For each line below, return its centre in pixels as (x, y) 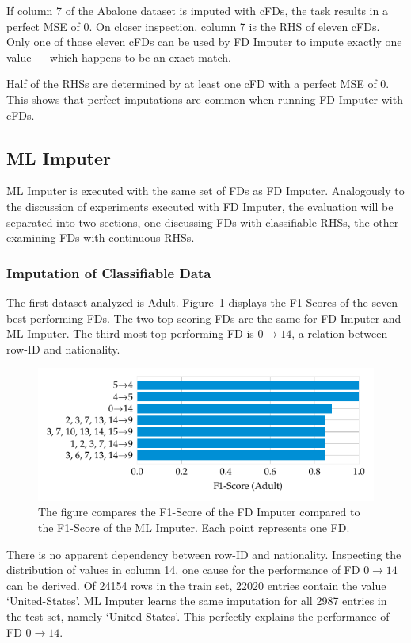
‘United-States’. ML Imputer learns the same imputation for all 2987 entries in (197, 601)
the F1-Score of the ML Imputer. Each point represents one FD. (194, 527)
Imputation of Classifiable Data (109, 272)
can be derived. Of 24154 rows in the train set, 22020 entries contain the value (196, 585)
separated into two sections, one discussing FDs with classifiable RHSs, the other (203, 222)
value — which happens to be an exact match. (119, 57)
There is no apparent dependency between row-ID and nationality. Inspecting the (204, 554)
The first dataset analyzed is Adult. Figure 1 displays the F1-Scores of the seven (202, 302)
